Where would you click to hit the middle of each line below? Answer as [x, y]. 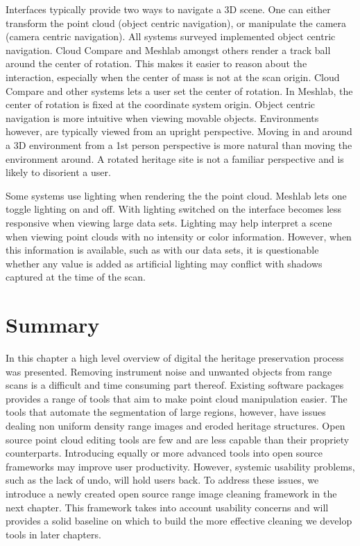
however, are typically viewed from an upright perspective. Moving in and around [179, 131]
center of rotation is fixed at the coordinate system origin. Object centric [161, 104]
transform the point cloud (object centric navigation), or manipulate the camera [176, 23]
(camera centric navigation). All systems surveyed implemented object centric [171, 36]
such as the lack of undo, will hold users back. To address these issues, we [162, 480]
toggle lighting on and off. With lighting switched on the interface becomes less [174, 209]
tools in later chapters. [53, 534]
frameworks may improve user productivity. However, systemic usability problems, [180, 466]
